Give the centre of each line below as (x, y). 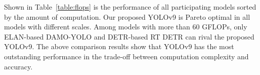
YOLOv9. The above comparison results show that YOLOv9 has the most (119, 46)
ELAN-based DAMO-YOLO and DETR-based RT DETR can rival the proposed (129, 36)
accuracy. (18, 66)
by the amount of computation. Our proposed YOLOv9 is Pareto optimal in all (127, 16)
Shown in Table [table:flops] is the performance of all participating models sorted (130, 7)
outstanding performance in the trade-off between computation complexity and (126, 56)
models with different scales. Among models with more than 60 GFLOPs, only (126, 27)
